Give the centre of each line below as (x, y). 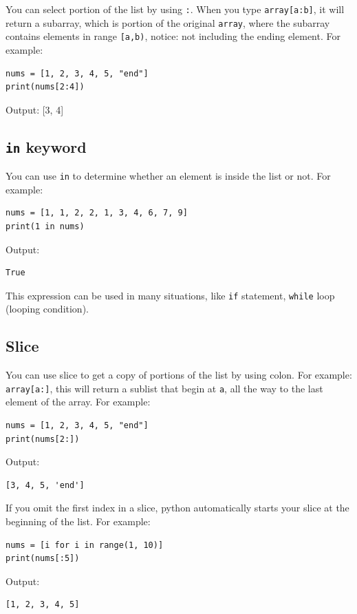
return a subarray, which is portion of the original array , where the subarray (168, 22)
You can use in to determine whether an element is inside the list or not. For (168, 176)
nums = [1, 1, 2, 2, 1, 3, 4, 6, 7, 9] (97, 213)
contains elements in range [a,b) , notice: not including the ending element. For (173, 36)
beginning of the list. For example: (78, 521)
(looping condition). (47, 309)
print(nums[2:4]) (45, 87)
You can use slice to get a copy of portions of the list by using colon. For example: (179, 375)
